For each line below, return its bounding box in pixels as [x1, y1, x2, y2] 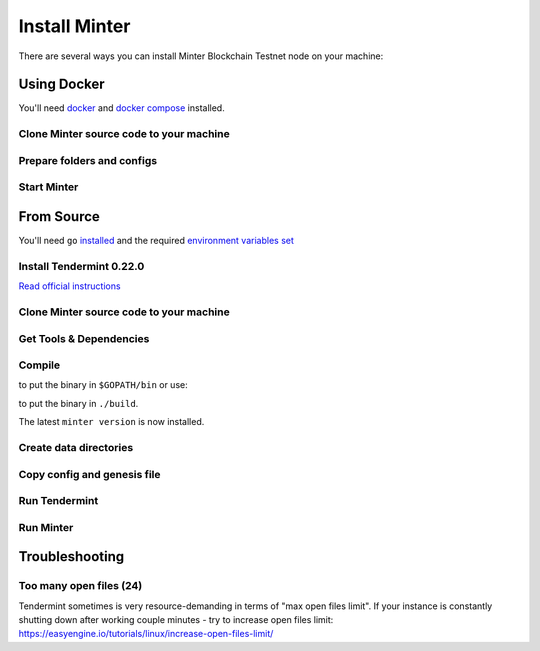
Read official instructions [18, 280, 121, 292]
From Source [18, 208, 100, 225]
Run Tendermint [18, 494, 99, 508]
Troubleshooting [18, 548, 125, 565]
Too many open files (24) [18, 579, 143, 593]
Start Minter [18, 180, 79, 194]
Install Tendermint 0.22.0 [18, 259, 145, 273]
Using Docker [18, 76, 105, 93]
